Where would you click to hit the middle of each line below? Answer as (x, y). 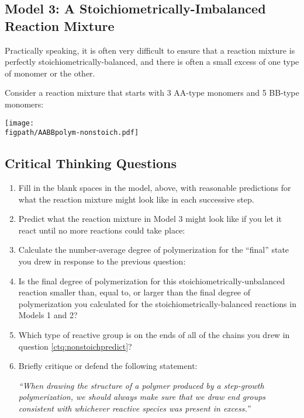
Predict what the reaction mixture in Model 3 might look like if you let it (150, 219)
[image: (20, 123)
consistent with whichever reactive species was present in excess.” (134, 408)
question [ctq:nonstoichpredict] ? (75, 346)
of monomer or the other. (50, 73)
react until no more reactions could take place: (102, 230)
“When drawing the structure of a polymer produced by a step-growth (141, 385)
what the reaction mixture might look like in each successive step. (136, 199)
